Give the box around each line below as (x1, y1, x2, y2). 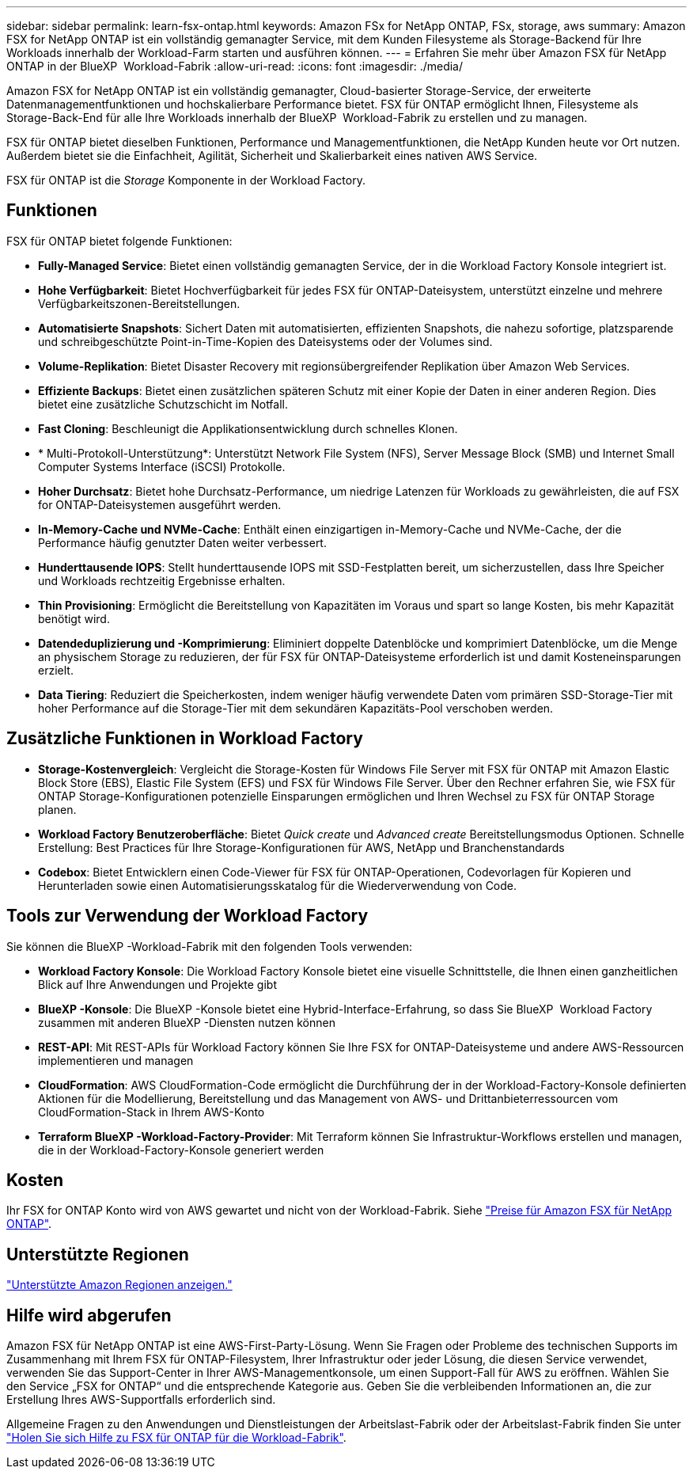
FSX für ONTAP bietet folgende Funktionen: (6, 234, 233, 248)
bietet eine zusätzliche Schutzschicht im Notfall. (38, 397, 289, 411)
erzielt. (38, 663, 74, 677)
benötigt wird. (38, 611, 110, 625)
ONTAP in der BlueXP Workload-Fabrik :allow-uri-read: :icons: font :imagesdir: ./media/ (6, 59, 464, 73)
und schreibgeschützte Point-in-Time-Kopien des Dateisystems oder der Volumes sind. (38, 334, 493, 348)
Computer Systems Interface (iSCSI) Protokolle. (38, 459, 286, 473)
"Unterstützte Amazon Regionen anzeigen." (6, 1278, 233, 1292)
